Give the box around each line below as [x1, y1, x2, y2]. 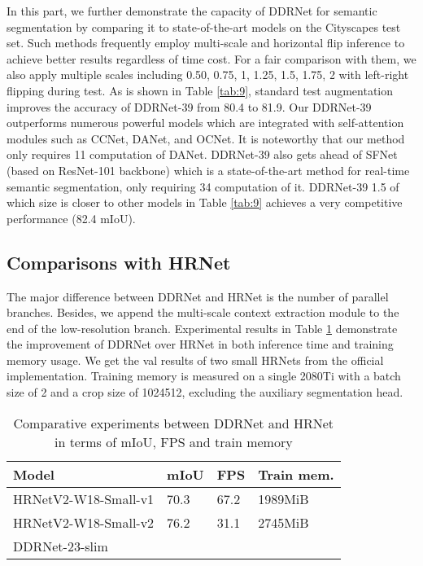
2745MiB [258, 512, 309, 532]
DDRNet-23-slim [13, 536, 108, 555]
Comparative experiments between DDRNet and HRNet [13, 413, 334, 432]
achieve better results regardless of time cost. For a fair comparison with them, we [7, 50, 416, 67]
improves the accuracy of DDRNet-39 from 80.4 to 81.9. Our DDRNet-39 [7, 98, 372, 115]
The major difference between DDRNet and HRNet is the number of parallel [7, 287, 389, 305]
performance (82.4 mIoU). [7, 209, 136, 226]
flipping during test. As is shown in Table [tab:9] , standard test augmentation [7, 81, 394, 99]
